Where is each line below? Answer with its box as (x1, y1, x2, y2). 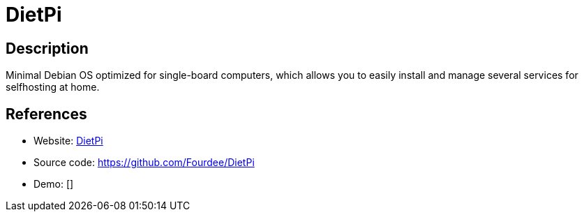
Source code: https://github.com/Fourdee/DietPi (33, 156, 255, 169)
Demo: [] (33, 178, 74, 190)
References (6, 105, 87, 123)
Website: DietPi (33, 135, 103, 147)
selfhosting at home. (6, 81, 100, 93)
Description (6, 39, 89, 57)
